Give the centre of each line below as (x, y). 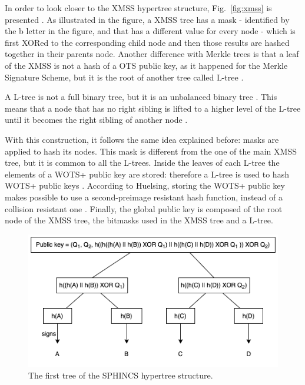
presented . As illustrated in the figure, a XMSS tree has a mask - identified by (147, 19)
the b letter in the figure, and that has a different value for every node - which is (150, 31)
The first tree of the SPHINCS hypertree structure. (121, 375)
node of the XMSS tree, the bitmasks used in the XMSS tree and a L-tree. (139, 220)
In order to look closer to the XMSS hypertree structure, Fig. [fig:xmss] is (138, 8)
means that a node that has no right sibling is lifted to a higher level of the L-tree (153, 108)
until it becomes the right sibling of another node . (96, 120)
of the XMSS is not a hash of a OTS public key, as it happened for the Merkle (146, 65)
